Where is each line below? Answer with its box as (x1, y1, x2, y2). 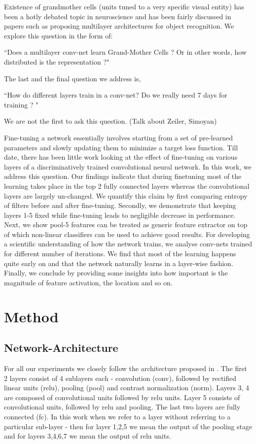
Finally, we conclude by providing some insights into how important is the (4, 268, 228, 278)
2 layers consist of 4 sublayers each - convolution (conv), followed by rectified (4, 373, 237, 383)
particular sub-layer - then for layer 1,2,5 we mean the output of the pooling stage (4, 421, 253, 431)
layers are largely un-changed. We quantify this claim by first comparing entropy (4, 190, 248, 201)
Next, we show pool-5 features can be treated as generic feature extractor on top (4, 219, 248, 230)
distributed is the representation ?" (4, 56, 110, 67)
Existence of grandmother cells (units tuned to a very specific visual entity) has (4, 1, 244, 11)
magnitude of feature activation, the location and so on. (4, 277, 173, 287)
